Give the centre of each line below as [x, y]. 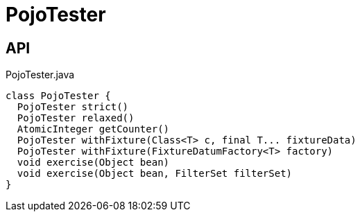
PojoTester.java [40, 75]
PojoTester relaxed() [76, 118]
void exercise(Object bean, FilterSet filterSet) [155, 174]
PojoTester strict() [73, 107]
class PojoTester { [58, 96]
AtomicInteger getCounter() [93, 129]
